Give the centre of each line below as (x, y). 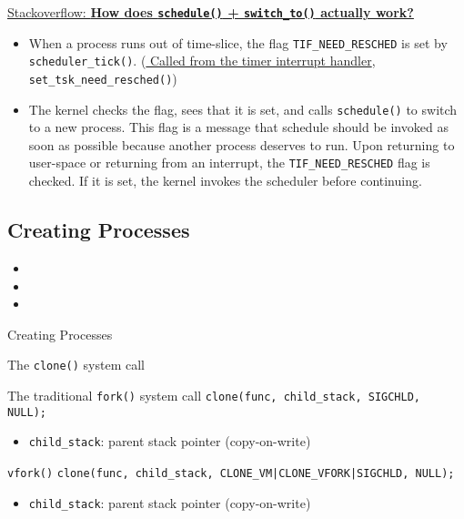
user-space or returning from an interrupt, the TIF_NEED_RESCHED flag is (229, 163)
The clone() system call (76, 365)
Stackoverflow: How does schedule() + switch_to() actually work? (211, 12)
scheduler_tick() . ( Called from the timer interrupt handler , (202, 61)
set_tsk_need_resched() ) (103, 78)
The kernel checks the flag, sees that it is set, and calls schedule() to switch (243, 109)
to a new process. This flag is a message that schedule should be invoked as (238, 127)
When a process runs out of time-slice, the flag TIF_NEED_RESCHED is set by (238, 42)
